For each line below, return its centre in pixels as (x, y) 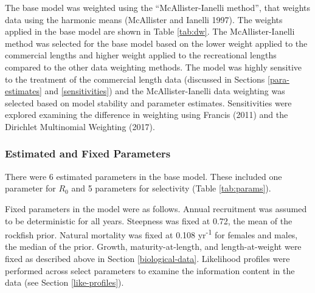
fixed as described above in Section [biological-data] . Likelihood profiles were (147, 258)
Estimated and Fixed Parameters (88, 153)
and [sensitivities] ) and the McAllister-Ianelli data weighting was (165, 91)
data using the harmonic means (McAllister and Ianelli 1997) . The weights (144, 19)
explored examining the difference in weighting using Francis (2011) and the (147, 115)
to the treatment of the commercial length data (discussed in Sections (135, 79)
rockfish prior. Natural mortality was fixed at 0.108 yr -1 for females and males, (151, 234)
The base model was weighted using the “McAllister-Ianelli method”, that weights (158, 7)
